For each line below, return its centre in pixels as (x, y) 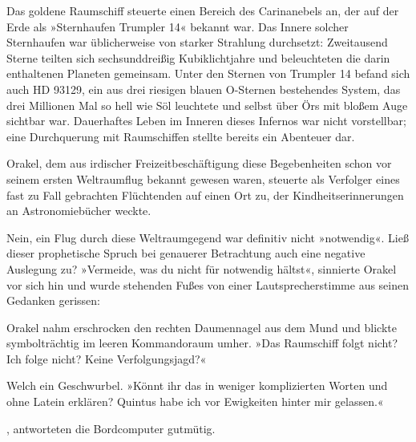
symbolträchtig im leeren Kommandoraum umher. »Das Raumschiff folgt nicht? (202, 343)
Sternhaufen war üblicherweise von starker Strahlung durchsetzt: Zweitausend (197, 42)
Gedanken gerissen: (53, 300)
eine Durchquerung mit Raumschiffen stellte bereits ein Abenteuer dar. (181, 136)
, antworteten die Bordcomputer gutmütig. (111, 428)
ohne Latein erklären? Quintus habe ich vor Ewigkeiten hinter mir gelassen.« (195, 401)
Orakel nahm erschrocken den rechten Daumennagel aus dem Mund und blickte (202, 327)
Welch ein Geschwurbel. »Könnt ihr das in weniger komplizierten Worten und (197, 385)
